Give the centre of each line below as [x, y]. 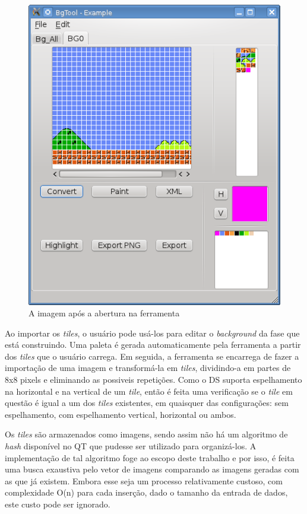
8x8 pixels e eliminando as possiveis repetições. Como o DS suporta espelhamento [153, 380]
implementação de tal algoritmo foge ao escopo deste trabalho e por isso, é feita [150, 457]
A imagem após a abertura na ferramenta [104, 313]
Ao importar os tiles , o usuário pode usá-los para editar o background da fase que [152, 333]
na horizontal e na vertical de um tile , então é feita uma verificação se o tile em [149, 391]
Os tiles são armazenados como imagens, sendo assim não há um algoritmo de [146, 434]
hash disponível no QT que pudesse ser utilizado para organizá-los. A [131, 446]
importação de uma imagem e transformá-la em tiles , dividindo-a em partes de [148, 368]
